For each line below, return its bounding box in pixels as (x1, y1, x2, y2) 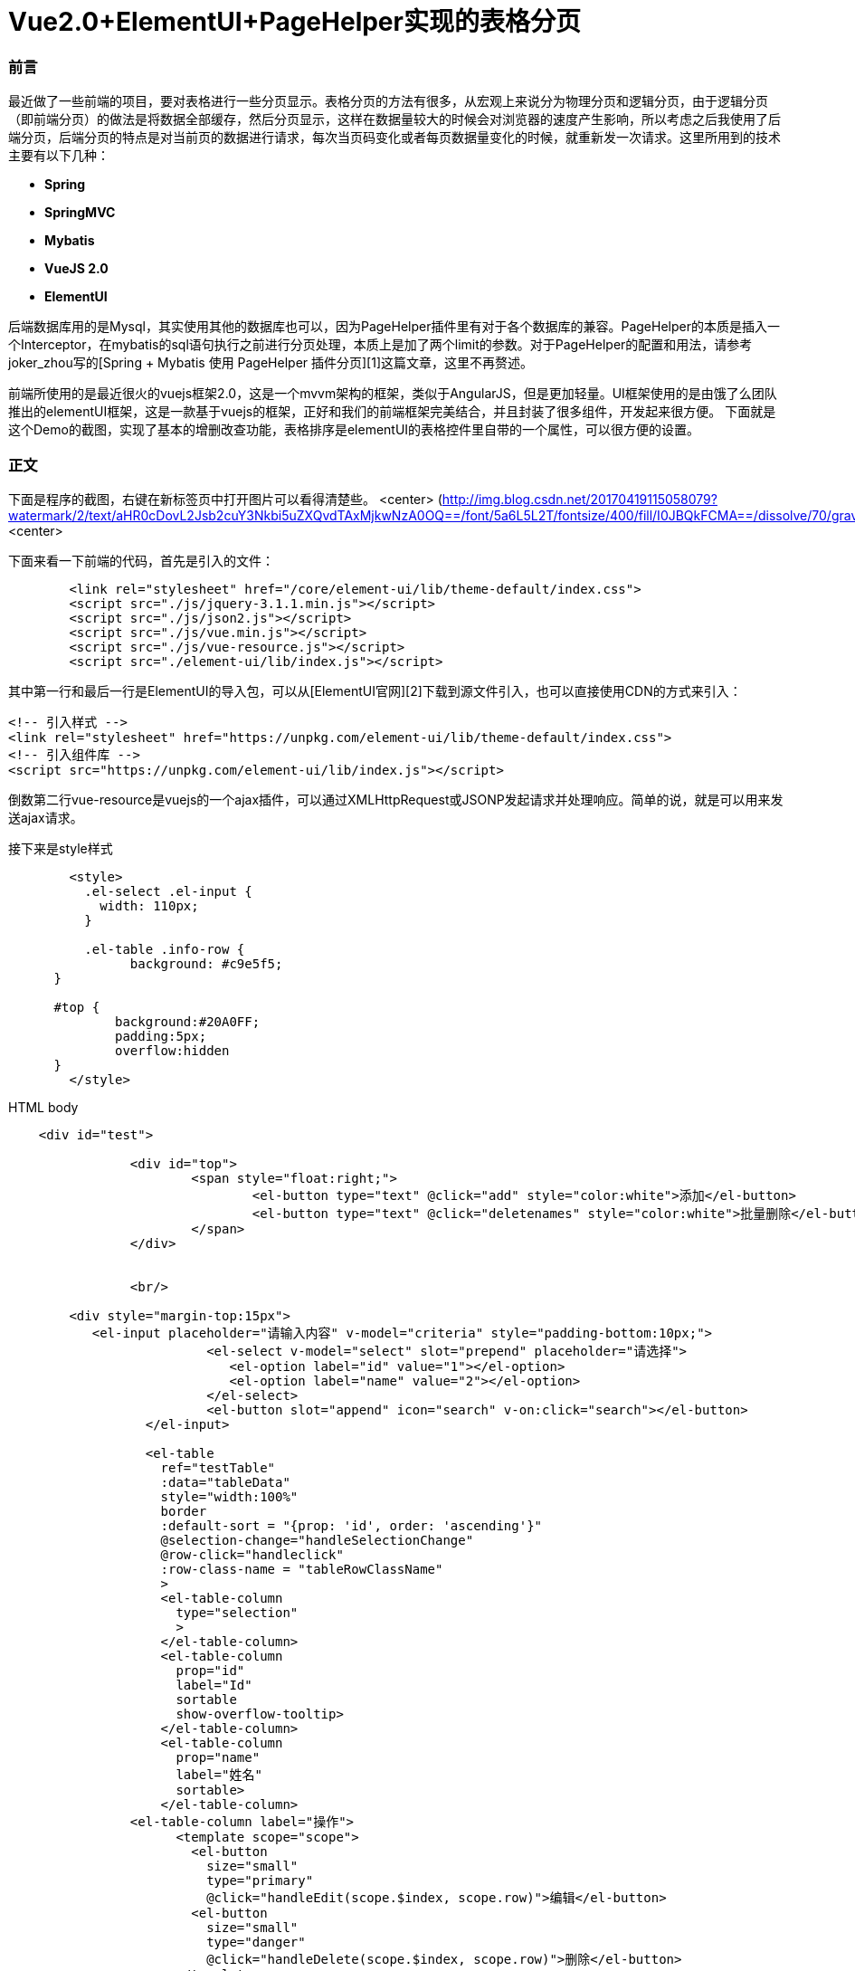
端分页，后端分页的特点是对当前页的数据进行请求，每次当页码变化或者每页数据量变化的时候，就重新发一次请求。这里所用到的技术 (8, 129, 781, 146)
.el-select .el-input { (84, 883, 252, 899)
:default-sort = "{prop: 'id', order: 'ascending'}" (160, 1518, 543, 1533)
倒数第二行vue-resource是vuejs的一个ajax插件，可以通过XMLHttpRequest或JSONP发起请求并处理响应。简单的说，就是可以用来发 (8, 791, 784, 807)
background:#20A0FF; (115, 1014, 261, 1029)
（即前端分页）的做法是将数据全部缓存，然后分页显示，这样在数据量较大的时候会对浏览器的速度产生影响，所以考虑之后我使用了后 (8, 111, 781, 128)
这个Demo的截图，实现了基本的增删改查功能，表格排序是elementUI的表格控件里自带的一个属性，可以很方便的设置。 (8, 422, 700, 438)
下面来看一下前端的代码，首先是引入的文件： (8, 552, 274, 568)
